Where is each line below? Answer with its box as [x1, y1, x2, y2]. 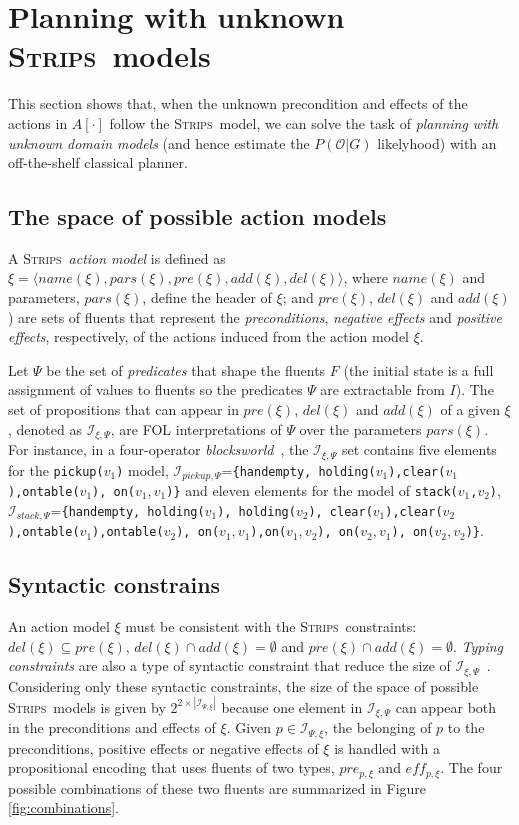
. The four [440, 757, 503, 778]
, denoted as [8, 418, 82, 439]
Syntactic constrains [8, 569, 221, 600]
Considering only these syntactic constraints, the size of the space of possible [8, 675, 479, 696]
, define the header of [142, 287, 272, 308]
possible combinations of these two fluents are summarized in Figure [8, 777, 427, 798]
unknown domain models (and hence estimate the [8, 132, 310, 153]
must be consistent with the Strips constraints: [125, 615, 417, 636]
